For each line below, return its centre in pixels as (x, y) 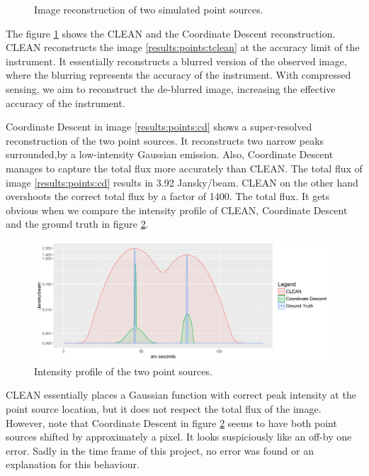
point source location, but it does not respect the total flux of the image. (164, 409)
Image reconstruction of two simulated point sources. (149, 9)
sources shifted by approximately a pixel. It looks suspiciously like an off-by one (179, 437)
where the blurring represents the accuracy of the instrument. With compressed (178, 75)
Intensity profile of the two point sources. (123, 371)
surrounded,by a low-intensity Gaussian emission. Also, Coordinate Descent (170, 154)
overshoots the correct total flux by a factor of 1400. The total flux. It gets (168, 196)
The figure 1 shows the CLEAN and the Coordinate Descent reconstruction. (171, 33)
